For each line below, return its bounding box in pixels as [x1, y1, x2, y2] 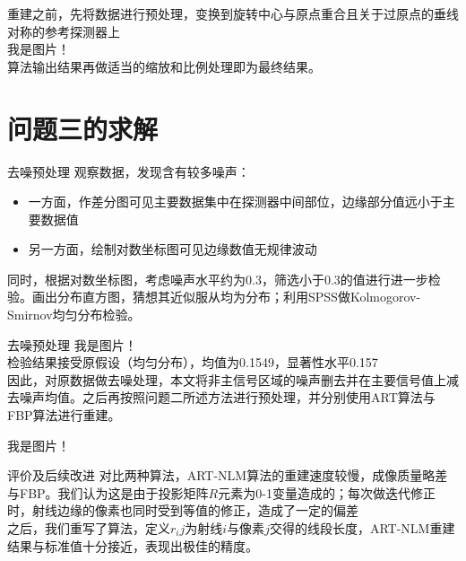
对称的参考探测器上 [7, 22, 120, 40]
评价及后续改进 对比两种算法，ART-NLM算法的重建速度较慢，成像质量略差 [7, 466, 448, 485]
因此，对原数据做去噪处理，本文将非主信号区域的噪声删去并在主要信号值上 [7, 370, 446, 389]
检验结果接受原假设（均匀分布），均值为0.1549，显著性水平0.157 [7, 353, 378, 372]
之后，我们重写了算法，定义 [7, 519, 170, 537]
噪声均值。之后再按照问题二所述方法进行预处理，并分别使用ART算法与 [19, 388, 436, 407]
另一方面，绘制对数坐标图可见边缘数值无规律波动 [28, 240, 317, 259]
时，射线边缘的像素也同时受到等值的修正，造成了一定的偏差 [7, 501, 358, 520]
